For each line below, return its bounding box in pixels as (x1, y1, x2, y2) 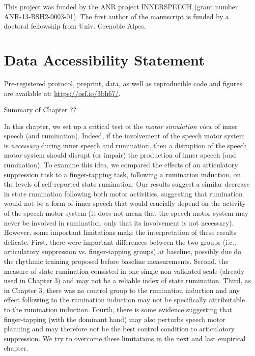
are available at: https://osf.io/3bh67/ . (4, 88, 121, 98)
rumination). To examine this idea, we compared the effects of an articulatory (4, 160, 238, 170)
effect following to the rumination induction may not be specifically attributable (4, 294, 245, 305)
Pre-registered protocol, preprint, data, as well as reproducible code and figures (4, 78, 243, 88)
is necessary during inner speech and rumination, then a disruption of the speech (4, 140, 247, 150)
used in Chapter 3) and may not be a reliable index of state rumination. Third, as (4, 275, 251, 286)
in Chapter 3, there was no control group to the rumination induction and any (4, 285, 240, 295)
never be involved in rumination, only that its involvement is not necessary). (4, 217, 234, 227)
